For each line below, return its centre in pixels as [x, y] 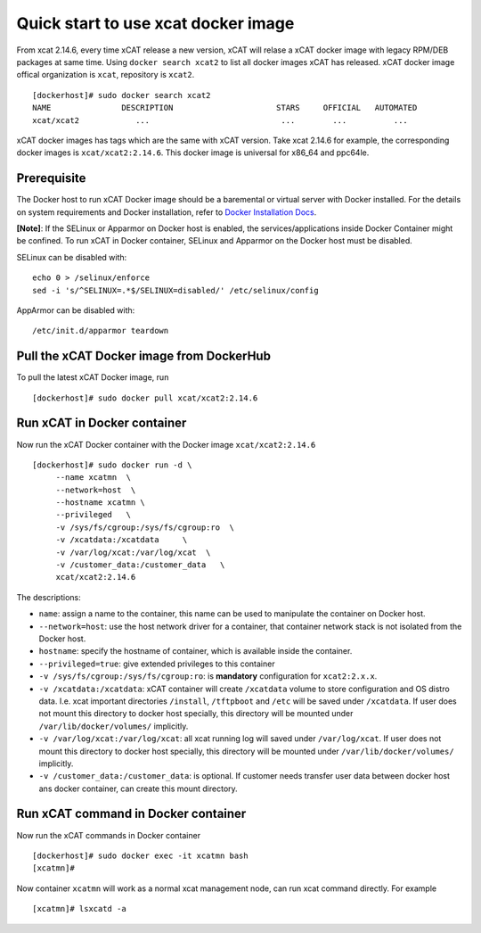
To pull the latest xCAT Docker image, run [93, 377]
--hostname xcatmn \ [101, 503]
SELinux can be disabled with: [72, 257]
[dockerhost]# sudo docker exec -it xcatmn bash [140, 855]
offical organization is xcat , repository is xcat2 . [106, 75]
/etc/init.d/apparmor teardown [101, 331]
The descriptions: [49, 597]
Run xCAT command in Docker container [131, 814]
